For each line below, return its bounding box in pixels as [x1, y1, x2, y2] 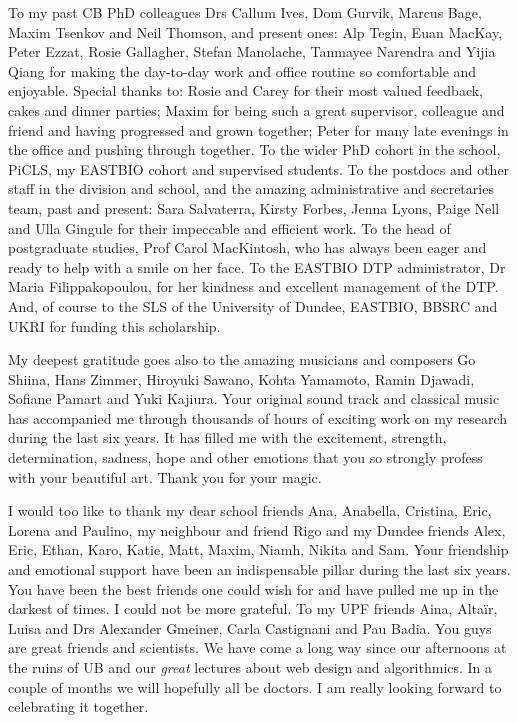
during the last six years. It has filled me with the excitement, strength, [8, 427, 447, 448]
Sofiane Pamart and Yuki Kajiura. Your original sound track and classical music [8, 388, 500, 409]
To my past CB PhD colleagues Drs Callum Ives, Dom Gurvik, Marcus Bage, [8, 2, 482, 22]
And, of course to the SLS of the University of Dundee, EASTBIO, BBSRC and [8, 295, 498, 316]
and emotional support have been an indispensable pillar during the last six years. [8, 559, 511, 580]
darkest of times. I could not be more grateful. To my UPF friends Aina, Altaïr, [8, 598, 498, 619]
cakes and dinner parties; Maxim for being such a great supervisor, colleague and [8, 99, 505, 120]
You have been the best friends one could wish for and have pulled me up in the [8, 578, 499, 599]
